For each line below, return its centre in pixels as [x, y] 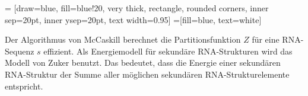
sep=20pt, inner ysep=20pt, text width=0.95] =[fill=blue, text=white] [133, 19]
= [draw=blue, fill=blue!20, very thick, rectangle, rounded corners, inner [137, 8]
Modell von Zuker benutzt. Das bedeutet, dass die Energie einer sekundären [143, 63]
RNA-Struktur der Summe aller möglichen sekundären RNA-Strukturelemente [147, 74]
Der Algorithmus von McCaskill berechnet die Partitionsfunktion [123, 39]
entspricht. [24, 86]
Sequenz [20, 51]
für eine [266, 39]
